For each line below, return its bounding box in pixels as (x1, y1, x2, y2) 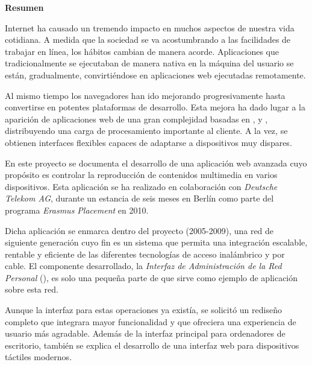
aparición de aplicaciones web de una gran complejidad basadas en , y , (5, 112, 268, 125)
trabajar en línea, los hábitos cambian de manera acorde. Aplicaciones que (5, 45, 279, 57)
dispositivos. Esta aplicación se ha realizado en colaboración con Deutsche (5, 180, 278, 192)
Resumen (5, 1, 44, 13)
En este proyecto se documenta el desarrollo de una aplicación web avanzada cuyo (5, 156, 307, 169)
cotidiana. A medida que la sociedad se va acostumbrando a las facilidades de (5, 33, 291, 46)
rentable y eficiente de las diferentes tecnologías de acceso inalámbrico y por (5, 247, 285, 260)
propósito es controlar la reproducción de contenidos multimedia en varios (5, 168, 278, 181)
